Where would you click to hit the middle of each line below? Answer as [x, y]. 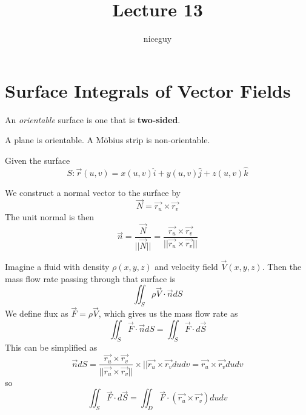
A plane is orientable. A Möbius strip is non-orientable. [108, 140]
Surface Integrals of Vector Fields [148, 90]
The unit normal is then [50, 216]
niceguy [158, 39]
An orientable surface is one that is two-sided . [93, 119]
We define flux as [37, 313]
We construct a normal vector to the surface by [93, 192]
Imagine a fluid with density [57, 267]
